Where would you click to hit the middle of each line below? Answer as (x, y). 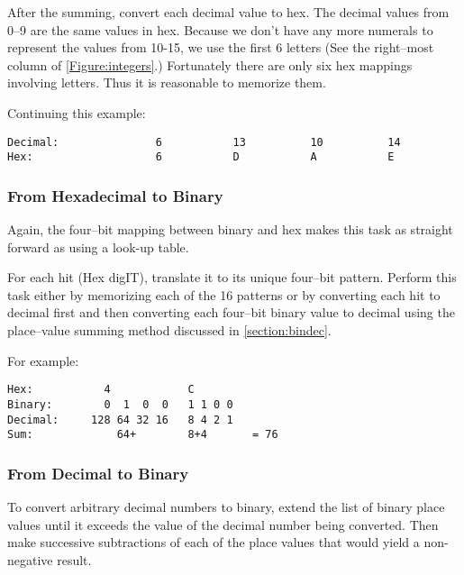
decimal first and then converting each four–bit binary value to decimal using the (231, 312)
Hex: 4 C (101, 390)
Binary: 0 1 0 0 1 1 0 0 (120, 404)
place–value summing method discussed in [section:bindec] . (169, 330)
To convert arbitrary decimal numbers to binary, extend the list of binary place (226, 507)
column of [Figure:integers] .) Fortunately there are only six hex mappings (210, 64)
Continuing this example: (77, 112)
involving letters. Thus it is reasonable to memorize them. (167, 82)
